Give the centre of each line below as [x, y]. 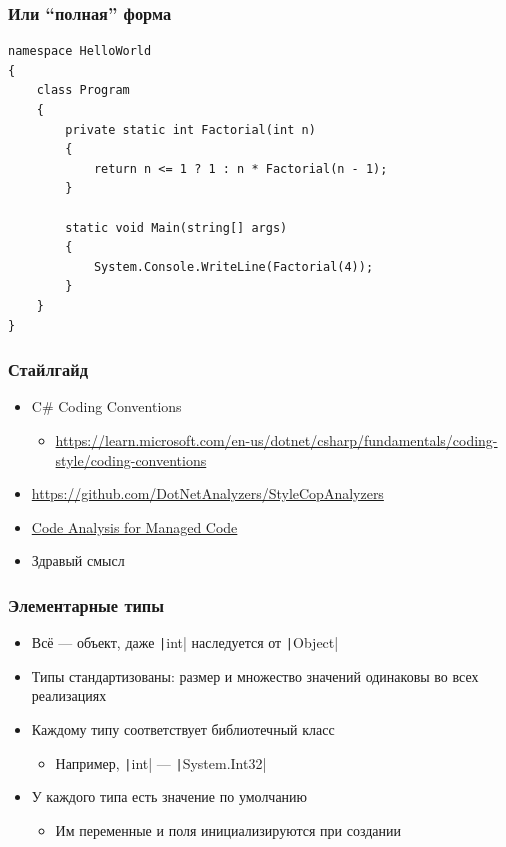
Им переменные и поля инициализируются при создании [228, 829]
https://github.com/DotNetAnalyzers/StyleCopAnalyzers [207, 493]
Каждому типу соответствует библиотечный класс [183, 728]
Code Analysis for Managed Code [134, 526]
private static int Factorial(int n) [190, 129]
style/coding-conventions [131, 459]
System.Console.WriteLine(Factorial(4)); [233, 266]
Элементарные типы [86, 604]
